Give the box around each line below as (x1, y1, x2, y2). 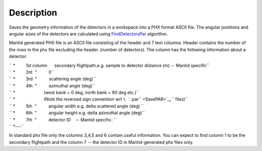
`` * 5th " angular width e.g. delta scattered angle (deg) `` (9, 103, 144, 109)
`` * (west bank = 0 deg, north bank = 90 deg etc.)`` (9, 90, 139, 96)
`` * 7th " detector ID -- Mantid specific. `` (9, 117, 117, 122)
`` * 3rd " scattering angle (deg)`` (9, 76, 97, 82)
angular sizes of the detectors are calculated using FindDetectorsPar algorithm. (9, 31, 168, 36)
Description (9, 7, 58, 18)
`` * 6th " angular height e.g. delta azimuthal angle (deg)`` (9, 110, 145, 116)
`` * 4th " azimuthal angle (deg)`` (9, 83, 96, 88)
